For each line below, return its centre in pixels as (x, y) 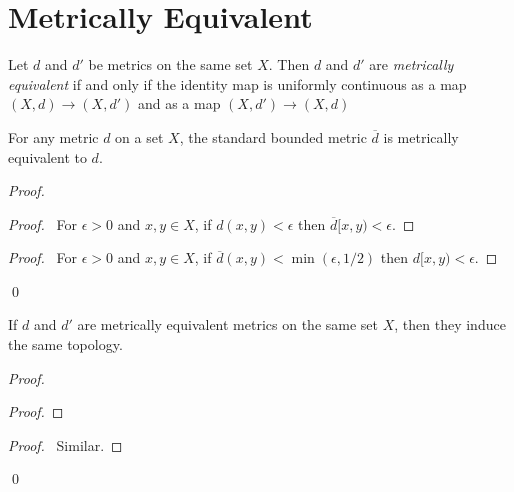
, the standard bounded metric (273, 136)
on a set (139, 136)
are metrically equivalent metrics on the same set (227, 324)
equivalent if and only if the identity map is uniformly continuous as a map (237, 83)
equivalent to (47, 156)
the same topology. (65, 344)
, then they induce (450, 324)
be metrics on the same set (170, 64)
